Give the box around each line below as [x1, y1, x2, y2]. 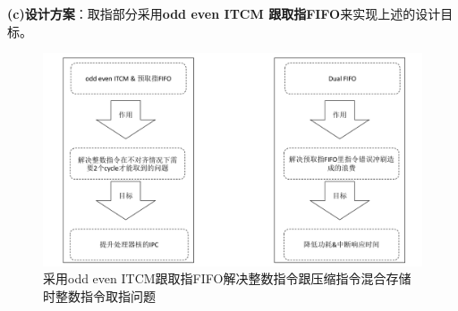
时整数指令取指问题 [43, 286, 156, 305]
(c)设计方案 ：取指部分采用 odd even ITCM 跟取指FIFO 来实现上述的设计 [7, 4, 441, 22]
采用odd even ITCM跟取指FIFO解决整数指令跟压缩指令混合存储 [43, 269, 411, 288]
